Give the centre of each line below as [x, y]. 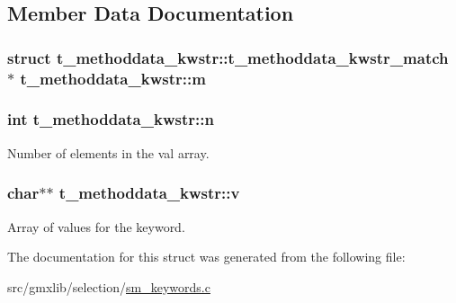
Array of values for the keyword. [96, 226]
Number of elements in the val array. [108, 152]
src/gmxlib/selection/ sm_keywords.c [109, 286]
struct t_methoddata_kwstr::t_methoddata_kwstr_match [228, 57]
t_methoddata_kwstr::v [149, 193]
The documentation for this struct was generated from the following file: [206, 257]
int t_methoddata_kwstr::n [111, 119]
